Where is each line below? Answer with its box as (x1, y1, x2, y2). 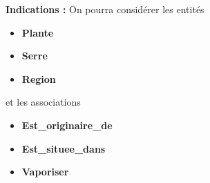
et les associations (6, 95, 81, 109)
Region (21, 71, 56, 86)
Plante (21, 25, 54, 39)
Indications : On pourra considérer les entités (6, 2, 204, 16)
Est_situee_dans (21, 141, 106, 155)
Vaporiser (21, 164, 69, 179)
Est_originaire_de (21, 117, 113, 132)
